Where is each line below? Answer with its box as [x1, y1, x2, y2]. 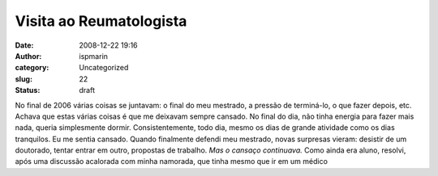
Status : [15, 86, 41, 95]
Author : [15, 51, 42, 61]
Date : [15, 40, 34, 50]
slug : [15, 73, 32, 84]
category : [15, 63, 49, 73]
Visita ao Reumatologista [15, 12, 187, 30]
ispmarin [79, 51, 109, 61]
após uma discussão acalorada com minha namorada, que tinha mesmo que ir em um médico [15, 157, 328, 166]
